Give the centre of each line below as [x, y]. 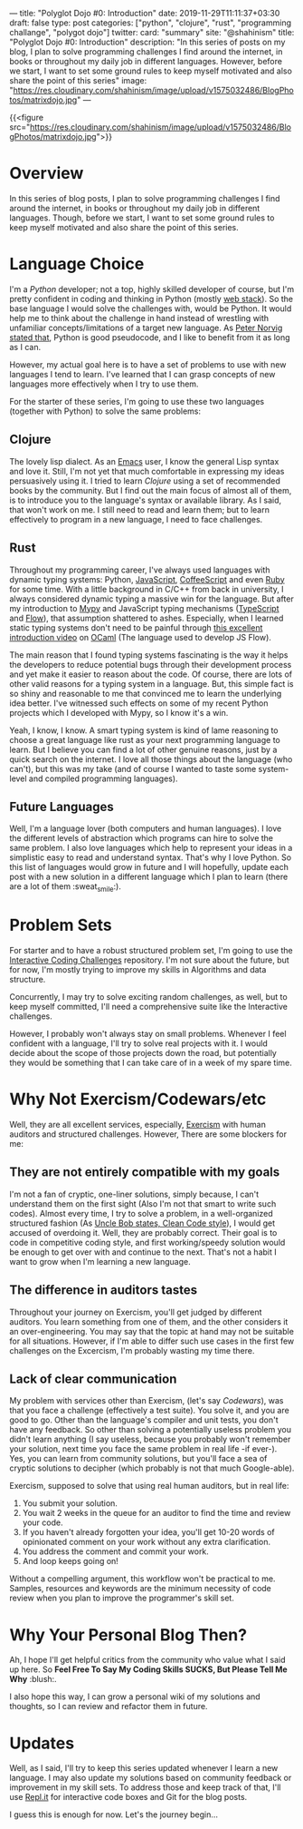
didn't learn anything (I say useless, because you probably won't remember [150, 1439]
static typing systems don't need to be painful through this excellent [136, 627]
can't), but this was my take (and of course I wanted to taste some [133, 768]
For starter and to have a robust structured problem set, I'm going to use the [151, 951]
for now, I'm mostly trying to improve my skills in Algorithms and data [138, 970]
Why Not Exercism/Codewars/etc [138, 1099]
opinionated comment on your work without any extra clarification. [147, 1542]
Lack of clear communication [93, 1379]
